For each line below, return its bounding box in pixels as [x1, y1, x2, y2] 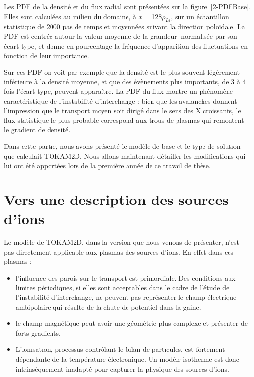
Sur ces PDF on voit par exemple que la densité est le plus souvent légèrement [4, 66, 240, 77]
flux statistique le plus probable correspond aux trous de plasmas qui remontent [4, 115, 244, 125]
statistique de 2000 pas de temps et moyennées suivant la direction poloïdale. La [4, 21, 245, 31]
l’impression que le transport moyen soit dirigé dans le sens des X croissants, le [4, 105, 241, 116]
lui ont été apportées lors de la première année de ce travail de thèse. [4, 160, 211, 171]
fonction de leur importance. [4, 50, 89, 60]
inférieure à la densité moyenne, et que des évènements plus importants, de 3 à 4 [4, 76, 246, 87]
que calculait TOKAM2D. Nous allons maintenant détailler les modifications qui [4, 150, 246, 161]
